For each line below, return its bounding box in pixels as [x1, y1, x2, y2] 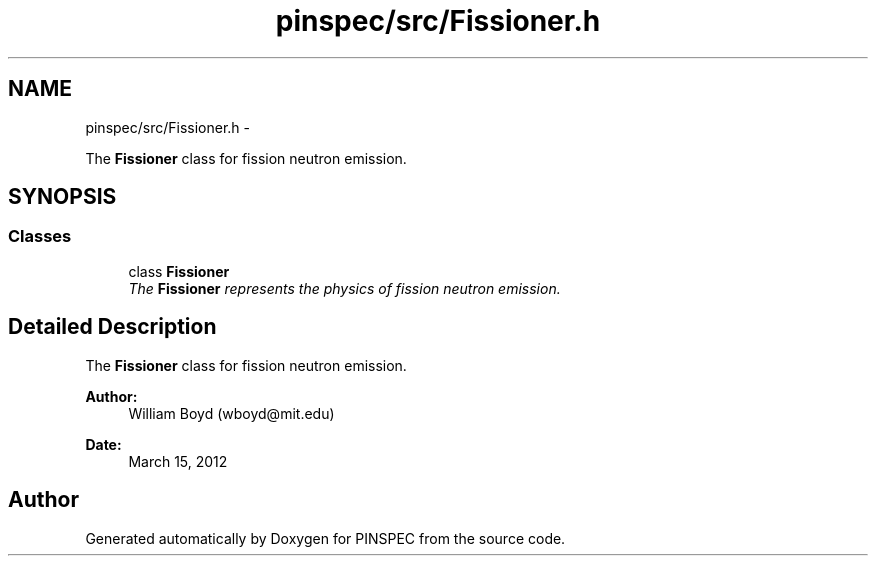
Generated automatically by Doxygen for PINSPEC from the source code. [85, 529, 566, 547]
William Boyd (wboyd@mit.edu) [128, 404, 335, 422]
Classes [8, 226, 72, 247]
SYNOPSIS [8, 184, 117, 210]
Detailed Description [8, 314, 217, 340]
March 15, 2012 [128, 452, 228, 470]
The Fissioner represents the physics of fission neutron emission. [128, 279, 561, 297]
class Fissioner [128, 262, 230, 280]
